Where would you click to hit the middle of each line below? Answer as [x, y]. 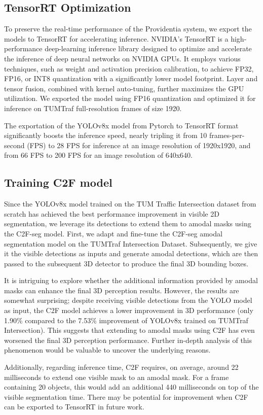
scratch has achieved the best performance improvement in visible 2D [112, 213]
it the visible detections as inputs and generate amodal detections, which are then [131, 253]
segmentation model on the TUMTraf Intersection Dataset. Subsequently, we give [131, 243]
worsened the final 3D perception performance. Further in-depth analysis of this [128, 340]
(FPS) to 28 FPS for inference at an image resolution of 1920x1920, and [139, 145]
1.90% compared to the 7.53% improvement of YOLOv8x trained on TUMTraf [126, 320]
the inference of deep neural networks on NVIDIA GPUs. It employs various [122, 58]
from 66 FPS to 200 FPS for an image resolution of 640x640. [98, 155]
